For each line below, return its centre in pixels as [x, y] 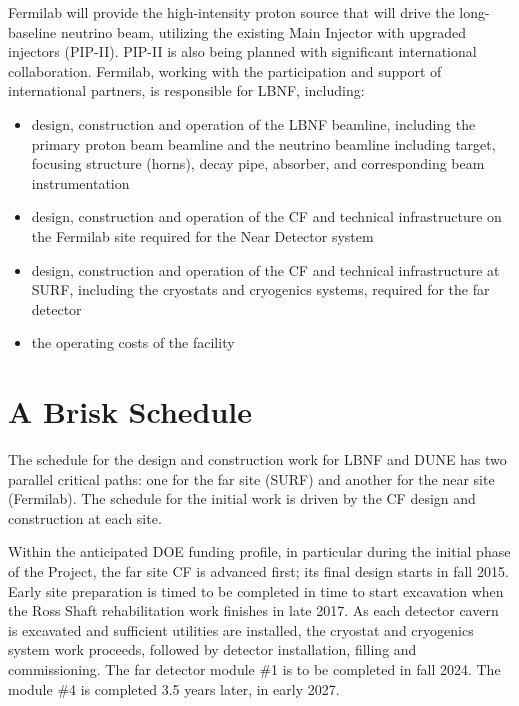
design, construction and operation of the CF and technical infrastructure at [265, 269]
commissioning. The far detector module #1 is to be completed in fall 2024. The [254, 668]
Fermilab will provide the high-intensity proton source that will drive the [231, 12]
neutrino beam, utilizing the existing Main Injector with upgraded [263, 31]
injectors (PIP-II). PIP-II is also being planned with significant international [242, 51]
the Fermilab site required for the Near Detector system [202, 235]
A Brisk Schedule [130, 411]
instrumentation [80, 182]
